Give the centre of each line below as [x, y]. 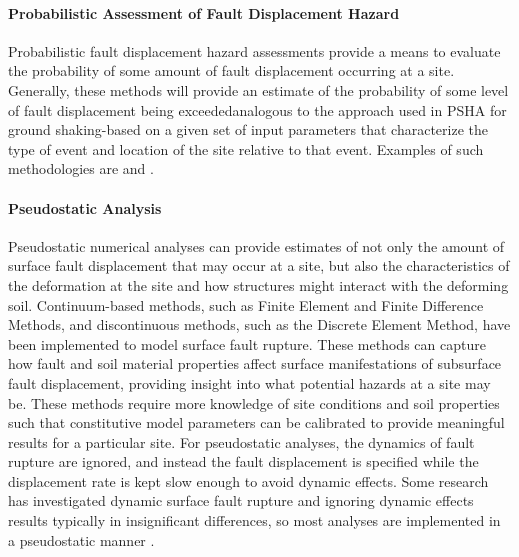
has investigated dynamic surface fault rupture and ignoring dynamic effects [241, 500]
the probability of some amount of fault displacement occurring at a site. [231, 70]
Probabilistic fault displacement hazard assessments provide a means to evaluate [254, 50]
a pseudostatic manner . [81, 539]
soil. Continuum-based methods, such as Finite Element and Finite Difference [246, 304]
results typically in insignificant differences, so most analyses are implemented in [254, 520]
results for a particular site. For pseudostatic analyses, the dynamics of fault [241, 441]
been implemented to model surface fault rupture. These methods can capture [247, 343]
